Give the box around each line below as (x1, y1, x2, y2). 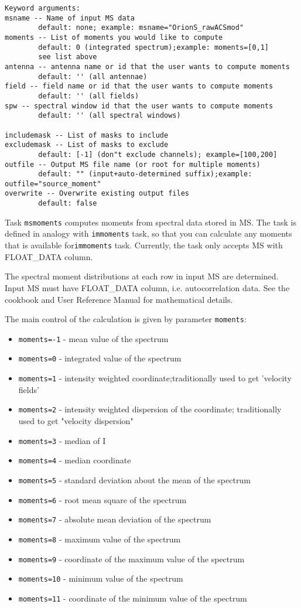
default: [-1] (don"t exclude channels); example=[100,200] (38, 150, 278, 159)
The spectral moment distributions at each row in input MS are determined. (5, 270, 279, 282)
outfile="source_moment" (5, 179, 101, 188)
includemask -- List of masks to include (5, 131, 169, 139)
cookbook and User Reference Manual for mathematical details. (5, 293, 233, 305)
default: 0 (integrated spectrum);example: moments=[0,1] (38, 43, 269, 52)
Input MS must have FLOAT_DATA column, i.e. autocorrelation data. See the (5, 281, 290, 293)
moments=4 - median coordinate (18, 454, 131, 466)
